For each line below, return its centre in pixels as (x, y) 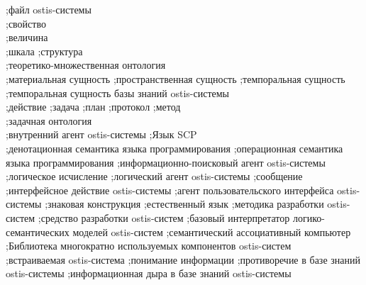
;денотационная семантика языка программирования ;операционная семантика (174, 148)
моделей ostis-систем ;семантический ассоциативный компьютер (212, 231)
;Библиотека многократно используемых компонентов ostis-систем (149, 246)
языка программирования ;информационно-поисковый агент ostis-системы (166, 162)
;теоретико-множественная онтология (86, 65)
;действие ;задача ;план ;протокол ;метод (93, 107)
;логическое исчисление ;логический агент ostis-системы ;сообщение (154, 176)
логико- (309, 217)
